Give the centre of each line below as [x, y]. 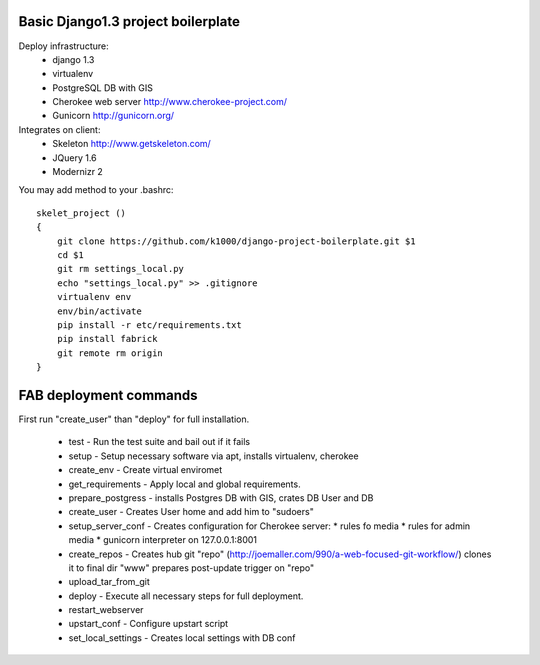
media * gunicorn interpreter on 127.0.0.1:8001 [162, 540]
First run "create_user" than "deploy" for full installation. [134, 419]
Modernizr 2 [78, 172]
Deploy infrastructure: [63, 46]
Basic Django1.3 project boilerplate [129, 21]
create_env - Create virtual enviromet [145, 470]
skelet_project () [81, 213]
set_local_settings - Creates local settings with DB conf [182, 637]
